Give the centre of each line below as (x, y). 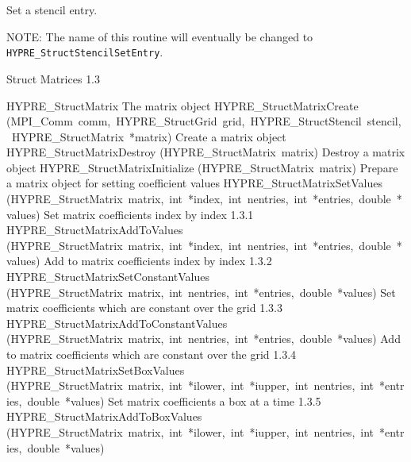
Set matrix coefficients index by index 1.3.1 (149, 214)
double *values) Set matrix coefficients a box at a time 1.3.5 (174, 400)
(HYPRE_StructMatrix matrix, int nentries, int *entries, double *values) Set (201, 292)
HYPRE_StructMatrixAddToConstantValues (117, 323)
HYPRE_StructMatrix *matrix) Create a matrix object (149, 136)
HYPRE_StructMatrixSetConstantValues (108, 277)
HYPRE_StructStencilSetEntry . (85, 52)
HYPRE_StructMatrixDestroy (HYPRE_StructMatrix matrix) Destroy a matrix (206, 152)
